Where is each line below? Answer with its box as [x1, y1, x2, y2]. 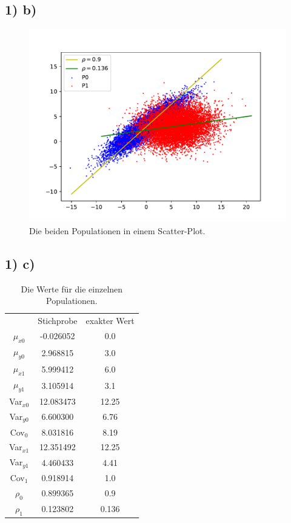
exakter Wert [85, 314, 135, 327]
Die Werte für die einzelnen [21, 282, 123, 295]
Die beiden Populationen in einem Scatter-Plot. [29, 224, 206, 237]
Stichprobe [38, 314, 78, 327]
